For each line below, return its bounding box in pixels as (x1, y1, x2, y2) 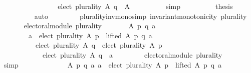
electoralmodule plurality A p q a (24, 20, 156, 31)
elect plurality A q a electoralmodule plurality (42, 49, 222, 60)
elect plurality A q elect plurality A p (35, 40, 162, 50)
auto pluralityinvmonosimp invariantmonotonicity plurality (34, 10, 247, 21)
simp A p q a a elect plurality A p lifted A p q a (4, 59, 222, 70)
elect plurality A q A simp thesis (58, 1, 233, 11)
